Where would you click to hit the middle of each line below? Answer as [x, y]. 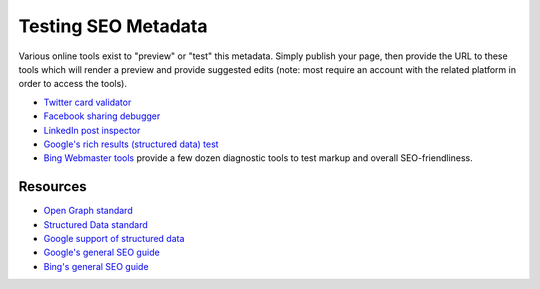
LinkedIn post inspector [92, 130]
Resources [52, 186]
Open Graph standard [88, 211]
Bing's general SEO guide [96, 266]
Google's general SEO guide [101, 252]
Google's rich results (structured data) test [131, 144]
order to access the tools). [72, 84]
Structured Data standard [96, 224]
